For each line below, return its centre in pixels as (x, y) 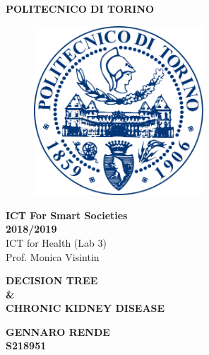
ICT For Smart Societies (67, 215)
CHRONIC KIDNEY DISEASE (85, 308)
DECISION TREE (52, 280)
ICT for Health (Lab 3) (56, 242)
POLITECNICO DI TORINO (80, 8)
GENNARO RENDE (58, 331)
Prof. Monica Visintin (53, 256)
